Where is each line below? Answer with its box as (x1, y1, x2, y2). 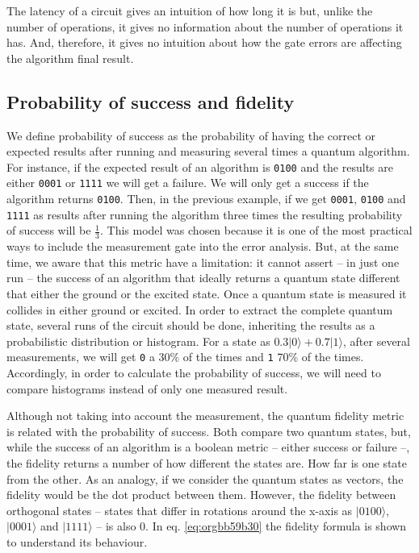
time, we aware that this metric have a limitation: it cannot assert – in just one (6, 253, 400, 270)
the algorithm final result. (6, 49, 134, 66)
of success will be (6, 222, 91, 239)
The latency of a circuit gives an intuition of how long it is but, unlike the (6, 2, 373, 19)
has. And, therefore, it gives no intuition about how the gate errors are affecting (6, 34, 402, 51)
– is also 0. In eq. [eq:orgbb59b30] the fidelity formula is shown (96, 518, 407, 534)
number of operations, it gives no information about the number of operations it (6, 18, 404, 35)
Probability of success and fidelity (6, 89, 295, 114)
